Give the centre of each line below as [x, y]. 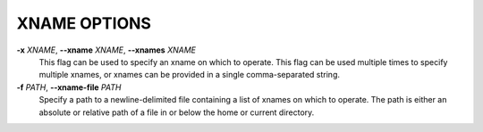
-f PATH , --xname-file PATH [69, 87]
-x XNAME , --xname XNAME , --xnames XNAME [106, 50]
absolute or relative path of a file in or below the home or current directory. [177, 112]
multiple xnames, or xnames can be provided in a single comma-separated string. [189, 75]
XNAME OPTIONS [84, 23]
